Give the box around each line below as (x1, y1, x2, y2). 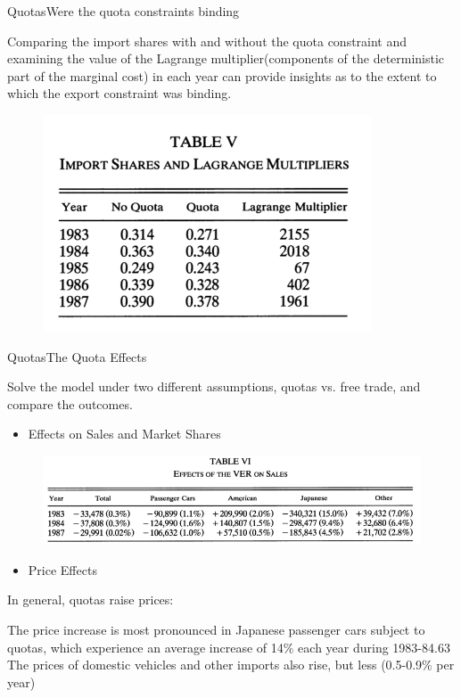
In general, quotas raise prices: (7, 590, 174, 609)
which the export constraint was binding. (7, 84, 232, 103)
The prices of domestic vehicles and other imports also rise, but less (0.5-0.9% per (7, 655, 455, 674)
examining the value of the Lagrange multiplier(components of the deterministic (7, 49, 445, 68)
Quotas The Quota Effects (7, 347, 147, 365)
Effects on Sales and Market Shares (28, 424, 221, 443)
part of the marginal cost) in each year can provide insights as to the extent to (7, 66, 437, 85)
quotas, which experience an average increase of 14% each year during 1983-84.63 (7, 637, 450, 656)
